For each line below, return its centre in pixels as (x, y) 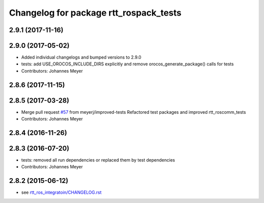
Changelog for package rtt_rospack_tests (95, 13)
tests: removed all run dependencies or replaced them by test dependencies (98, 160)
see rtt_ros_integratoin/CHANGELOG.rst (62, 192)
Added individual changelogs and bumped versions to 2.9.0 (81, 57)
